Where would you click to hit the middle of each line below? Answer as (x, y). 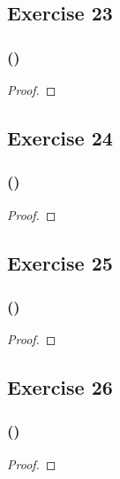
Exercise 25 (60, 262)
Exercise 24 (60, 137)
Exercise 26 (60, 387)
